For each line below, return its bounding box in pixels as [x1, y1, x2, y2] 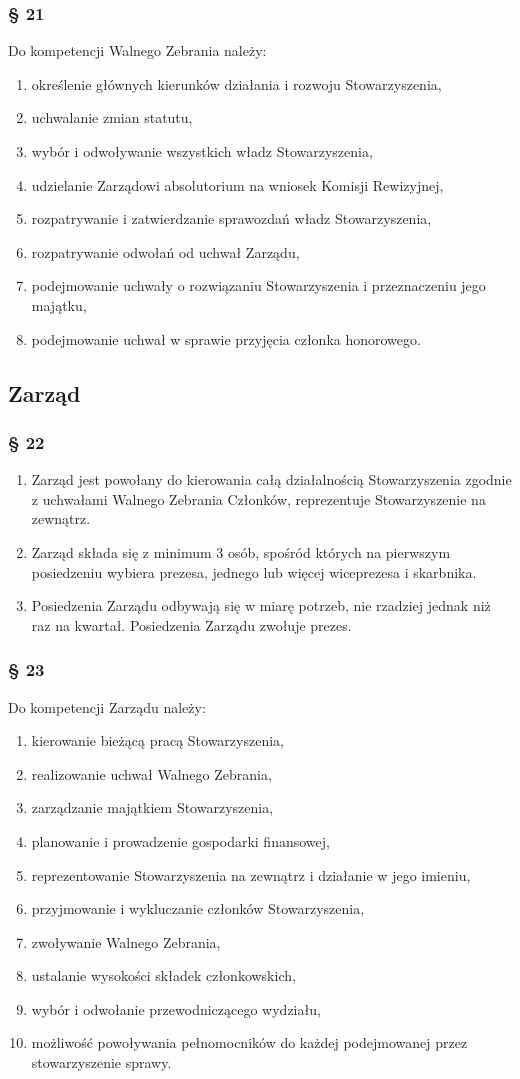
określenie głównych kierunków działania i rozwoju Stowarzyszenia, [31, 73, 442, 94]
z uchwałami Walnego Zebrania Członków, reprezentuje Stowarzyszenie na [31, 488, 486, 509]
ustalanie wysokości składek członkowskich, [31, 965, 296, 986]
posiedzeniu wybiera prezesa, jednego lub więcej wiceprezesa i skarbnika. [31, 561, 477, 582]
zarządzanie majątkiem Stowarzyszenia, [31, 797, 274, 818]
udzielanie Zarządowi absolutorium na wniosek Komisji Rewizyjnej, [31, 174, 444, 195]
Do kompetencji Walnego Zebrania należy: [8, 40, 267, 61]
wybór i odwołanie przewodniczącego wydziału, [31, 998, 321, 1019]
